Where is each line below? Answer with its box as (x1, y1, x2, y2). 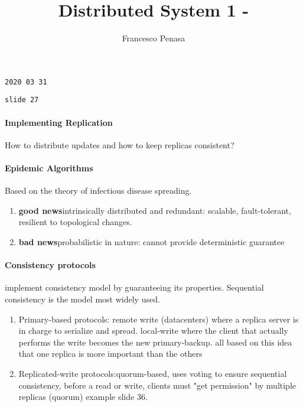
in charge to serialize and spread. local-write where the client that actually (18, 324, 288, 337)
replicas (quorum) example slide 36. (18, 390, 148, 403)
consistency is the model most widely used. (5, 292, 160, 305)
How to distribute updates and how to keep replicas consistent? (5, 138, 234, 151)
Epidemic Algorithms (5, 162, 93, 174)
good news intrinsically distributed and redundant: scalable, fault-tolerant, (18, 204, 291, 216)
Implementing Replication (5, 116, 113, 128)
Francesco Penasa (122, 32, 185, 44)
